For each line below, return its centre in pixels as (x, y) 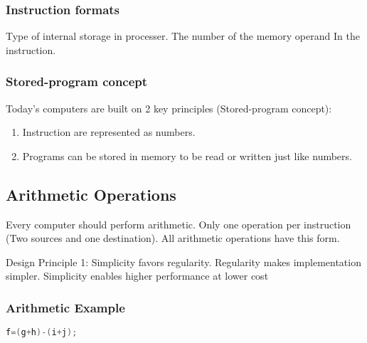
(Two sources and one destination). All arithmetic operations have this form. (173, 238)
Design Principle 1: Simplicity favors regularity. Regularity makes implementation (183, 262)
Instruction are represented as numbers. (109, 132)
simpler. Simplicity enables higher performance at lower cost (137, 276)
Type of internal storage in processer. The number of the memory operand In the (183, 36)
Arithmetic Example (65, 307)
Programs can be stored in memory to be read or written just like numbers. (187, 155)
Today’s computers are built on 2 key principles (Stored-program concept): (169, 108)
